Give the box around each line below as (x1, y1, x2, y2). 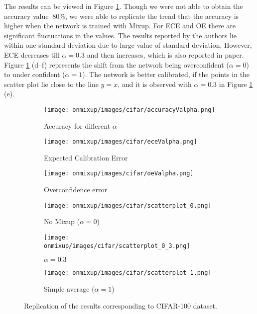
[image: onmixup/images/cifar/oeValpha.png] (44, 170, 194, 177)
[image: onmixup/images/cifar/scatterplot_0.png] (44, 202, 212, 209)
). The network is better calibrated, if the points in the (82, 69, 250, 79)
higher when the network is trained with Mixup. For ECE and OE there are (4, 20, 236, 31)
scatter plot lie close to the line (4, 78, 99, 89)
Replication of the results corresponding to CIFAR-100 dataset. (24, 300, 217, 311)
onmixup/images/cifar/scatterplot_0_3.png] (44, 242, 190, 249)
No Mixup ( (44, 216, 80, 227)
